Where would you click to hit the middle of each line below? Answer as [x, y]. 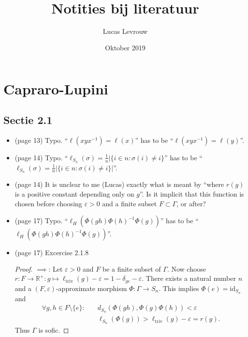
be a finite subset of [131, 268]
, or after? [191, 203]
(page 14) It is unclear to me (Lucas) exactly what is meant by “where [119, 184]
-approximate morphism [91, 288]
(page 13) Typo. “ [41, 140]
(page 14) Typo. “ [41, 157]
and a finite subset [130, 203]
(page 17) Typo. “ [41, 221]
